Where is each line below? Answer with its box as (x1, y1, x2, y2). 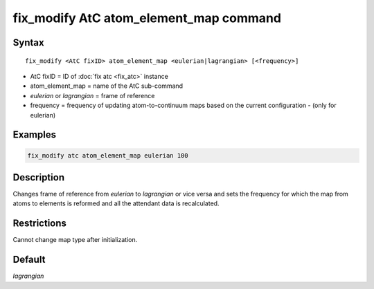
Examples (12, 129, 57, 141)
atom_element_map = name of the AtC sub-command (30, 82, 184, 90)
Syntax (12, 37, 44, 48)
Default (12, 254, 46, 265)
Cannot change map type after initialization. (12, 236, 138, 244)
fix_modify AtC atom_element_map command (12, 10, 282, 26)
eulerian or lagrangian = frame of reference (30, 91, 155, 100)
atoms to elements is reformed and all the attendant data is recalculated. (12, 199, 220, 207)
